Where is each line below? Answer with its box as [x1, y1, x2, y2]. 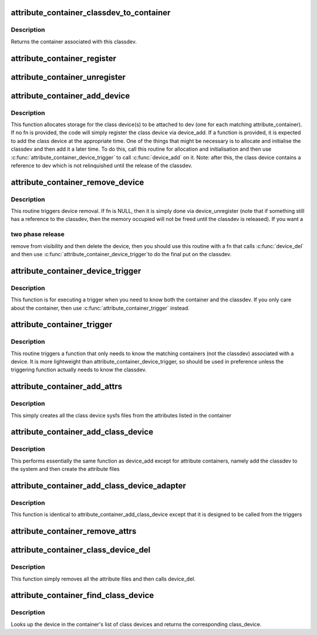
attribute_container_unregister [11, 72, 126, 82]
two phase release [11, 230, 65, 239]
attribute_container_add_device [11, 91, 130, 101]
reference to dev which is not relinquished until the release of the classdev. [11, 162, 193, 169]
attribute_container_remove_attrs [11, 527, 137, 536]
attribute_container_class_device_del [11, 545, 151, 555]
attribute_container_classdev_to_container [11, 8, 171, 18]
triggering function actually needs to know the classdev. [11, 366, 147, 373]
